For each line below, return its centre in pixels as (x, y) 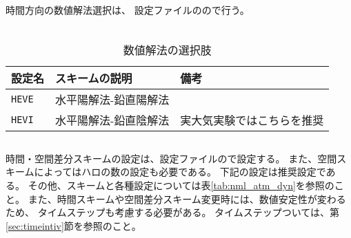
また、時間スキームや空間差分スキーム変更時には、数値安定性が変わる (187, 198)
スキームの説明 (94, 78)
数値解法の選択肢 (167, 50)
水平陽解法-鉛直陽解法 (112, 100)
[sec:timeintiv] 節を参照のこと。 (73, 225)
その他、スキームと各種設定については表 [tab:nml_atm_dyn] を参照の (181, 185)
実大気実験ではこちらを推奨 (252, 120)
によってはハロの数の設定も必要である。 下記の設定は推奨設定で (180, 172)
